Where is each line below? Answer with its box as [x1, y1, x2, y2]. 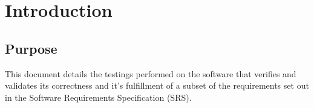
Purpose [5, 39, 57, 57]
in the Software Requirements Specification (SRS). [5, 91, 192, 103]
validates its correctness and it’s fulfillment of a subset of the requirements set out [5, 79, 309, 92]
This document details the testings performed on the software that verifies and [5, 67, 296, 80]
